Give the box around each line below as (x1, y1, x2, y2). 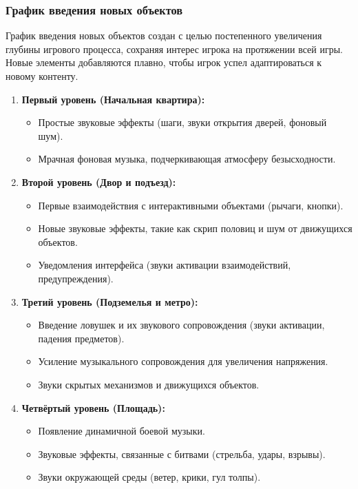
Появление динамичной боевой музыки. (38, 424, 205, 438)
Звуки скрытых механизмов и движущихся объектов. (38, 377, 260, 391)
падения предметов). (38, 331, 125, 345)
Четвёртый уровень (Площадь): (21, 400, 165, 415)
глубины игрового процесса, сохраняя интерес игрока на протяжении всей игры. (6, 41, 343, 56)
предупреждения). (38, 271, 114, 285)
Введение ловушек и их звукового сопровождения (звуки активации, (38, 318, 325, 332)
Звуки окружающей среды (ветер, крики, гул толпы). (38, 470, 261, 484)
